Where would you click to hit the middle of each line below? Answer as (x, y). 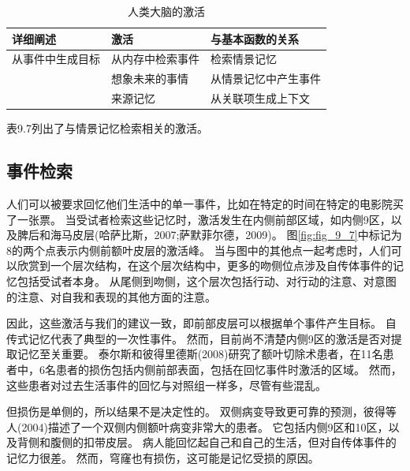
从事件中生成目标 (56, 59)
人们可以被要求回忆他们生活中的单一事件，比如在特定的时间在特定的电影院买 (205, 204)
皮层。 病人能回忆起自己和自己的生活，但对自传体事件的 (251, 442)
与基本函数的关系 (255, 38)
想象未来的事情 (150, 78)
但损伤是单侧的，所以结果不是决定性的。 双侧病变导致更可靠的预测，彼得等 (201, 411)
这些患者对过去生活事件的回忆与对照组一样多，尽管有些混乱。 (166, 385)
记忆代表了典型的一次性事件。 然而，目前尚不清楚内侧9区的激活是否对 (209, 338)
